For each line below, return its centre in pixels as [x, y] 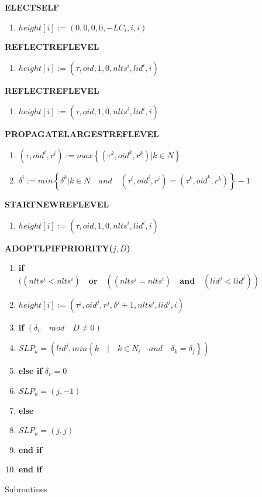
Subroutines [26, 489]
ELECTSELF [32, 7]
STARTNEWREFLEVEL [57, 204]
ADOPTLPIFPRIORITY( [59, 248]
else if [30, 371]
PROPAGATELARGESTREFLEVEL [82, 134]
